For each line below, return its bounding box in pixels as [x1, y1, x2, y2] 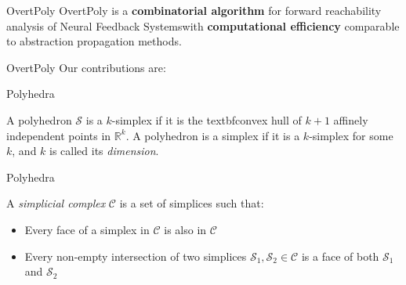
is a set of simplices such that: [119, 195, 264, 211]
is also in [164, 221, 207, 237]
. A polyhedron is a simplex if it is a [125, 127, 300, 143]
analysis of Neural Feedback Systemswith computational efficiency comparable [6, 17, 400, 34]
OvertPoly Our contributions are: [6, 59, 166, 75]
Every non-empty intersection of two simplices [24, 247, 247, 264]
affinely [333, 111, 368, 128]
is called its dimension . [49, 142, 159, 159]
